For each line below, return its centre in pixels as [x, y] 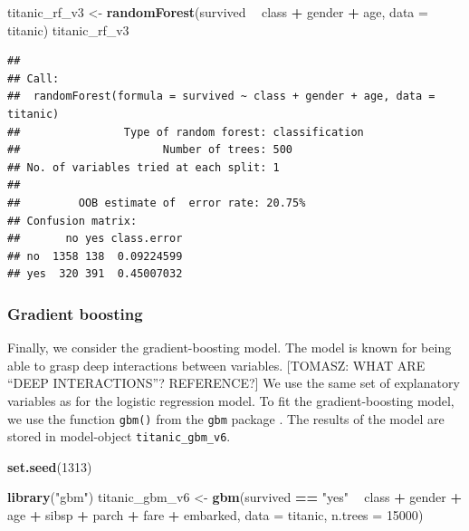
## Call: [33, 78]
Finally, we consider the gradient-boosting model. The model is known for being [230, 348]
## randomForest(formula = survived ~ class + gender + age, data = [221, 97]
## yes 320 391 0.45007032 [95, 274]
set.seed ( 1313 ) [50, 466]
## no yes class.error [95, 239]
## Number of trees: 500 [150, 150]
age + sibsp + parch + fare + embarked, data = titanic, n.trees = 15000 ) [215, 515]
